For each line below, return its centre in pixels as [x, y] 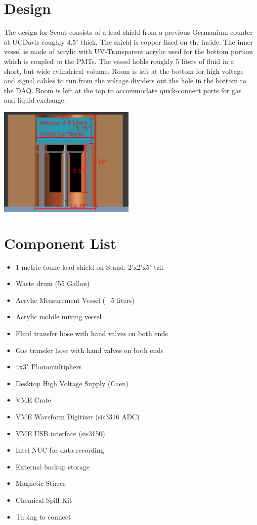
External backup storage [53, 466]
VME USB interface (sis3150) [60, 433]
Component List [60, 243]
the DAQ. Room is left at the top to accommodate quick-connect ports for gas [123, 90]
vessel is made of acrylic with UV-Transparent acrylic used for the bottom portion [128, 51]
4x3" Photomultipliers [48, 367]
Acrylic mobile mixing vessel [59, 317]
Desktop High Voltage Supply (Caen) [72, 383]
